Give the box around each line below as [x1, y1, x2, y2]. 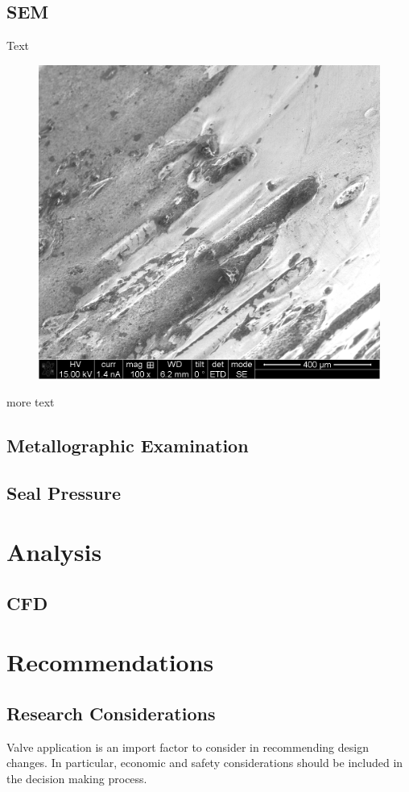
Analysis [6, 535, 102, 568]
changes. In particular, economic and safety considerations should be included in [6, 754, 403, 771]
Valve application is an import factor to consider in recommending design [6, 738, 369, 755]
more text [6, 393, 55, 410]
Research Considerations [6, 700, 216, 725]
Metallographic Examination [6, 432, 249, 457]
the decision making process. [6, 769, 147, 786]
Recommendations [6, 646, 214, 679]
